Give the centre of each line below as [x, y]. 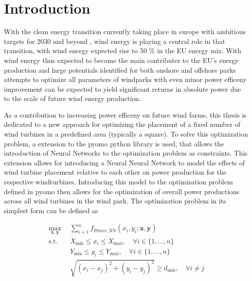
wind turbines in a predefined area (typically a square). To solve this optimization [126, 134]
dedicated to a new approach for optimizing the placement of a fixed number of [122, 124]
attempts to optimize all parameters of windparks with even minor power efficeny [125, 79]
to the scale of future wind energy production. [72, 98]
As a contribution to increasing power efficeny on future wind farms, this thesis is [125, 114]
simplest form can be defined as [51, 210]
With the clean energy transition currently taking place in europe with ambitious [125, 31]
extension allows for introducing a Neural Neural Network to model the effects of [125, 162]
